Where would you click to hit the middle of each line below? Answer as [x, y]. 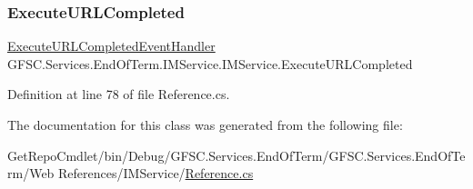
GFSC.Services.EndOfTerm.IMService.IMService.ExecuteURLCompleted [210, 63]
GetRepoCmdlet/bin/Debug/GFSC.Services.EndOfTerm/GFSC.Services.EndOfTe [236, 155]
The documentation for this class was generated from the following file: [205, 124]
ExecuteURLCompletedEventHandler [111, 46]
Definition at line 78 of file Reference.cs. [119, 94]
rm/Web [31, 173]
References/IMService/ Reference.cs [156, 173]
